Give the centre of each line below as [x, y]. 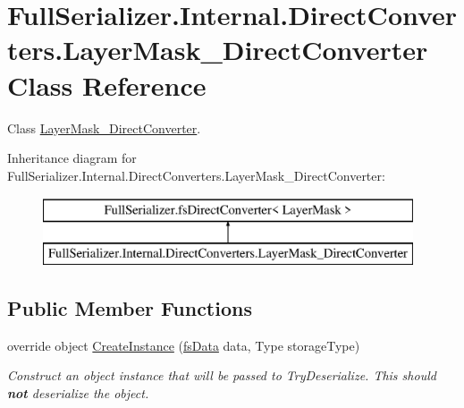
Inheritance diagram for [72, 158]
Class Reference [107, 85]
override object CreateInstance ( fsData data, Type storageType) [184, 345]
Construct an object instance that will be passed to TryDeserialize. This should [222, 375]
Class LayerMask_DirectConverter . [104, 127]
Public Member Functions [130, 307]
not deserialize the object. [78, 392]
